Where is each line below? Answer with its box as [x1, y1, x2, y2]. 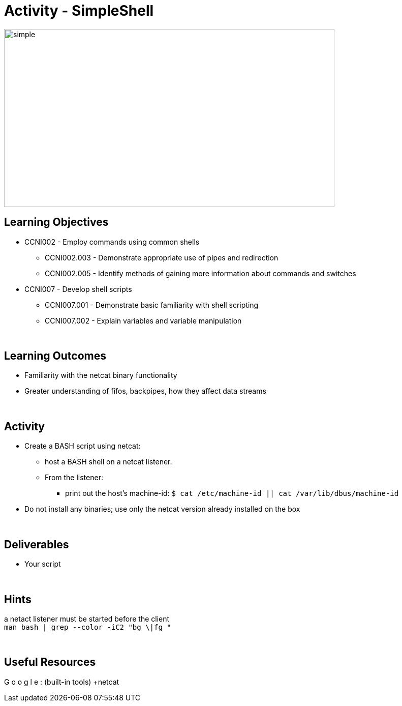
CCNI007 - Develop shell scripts [24, 284, 132, 293]
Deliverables [4, 538, 69, 551]
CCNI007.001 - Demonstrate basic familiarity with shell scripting [45, 300, 259, 309]
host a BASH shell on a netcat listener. [45, 457, 172, 466]
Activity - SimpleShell [4, 2, 154, 19]
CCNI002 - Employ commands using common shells [24, 237, 200, 246]
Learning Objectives [4, 216, 109, 229]
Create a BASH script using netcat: [24, 442, 141, 451]
